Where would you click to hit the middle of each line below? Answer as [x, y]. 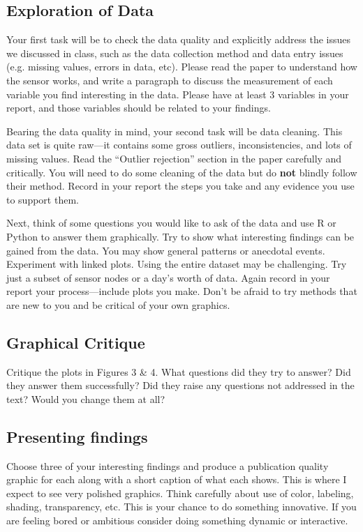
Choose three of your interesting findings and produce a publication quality [168, 465]
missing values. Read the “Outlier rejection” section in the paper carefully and [174, 158]
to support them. [43, 199]
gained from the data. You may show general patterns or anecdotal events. [166, 250]
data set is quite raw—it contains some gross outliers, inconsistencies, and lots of [179, 145]
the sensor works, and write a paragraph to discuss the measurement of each [170, 80]
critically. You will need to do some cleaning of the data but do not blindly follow [182, 172]
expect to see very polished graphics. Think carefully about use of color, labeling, [180, 493]
